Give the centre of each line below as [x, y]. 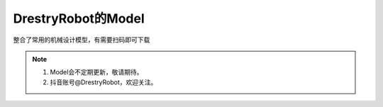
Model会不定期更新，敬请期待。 [96, 72]
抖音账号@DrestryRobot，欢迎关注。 [104, 82]
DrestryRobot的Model [79, 18]
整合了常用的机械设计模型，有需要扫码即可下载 [82, 40]
